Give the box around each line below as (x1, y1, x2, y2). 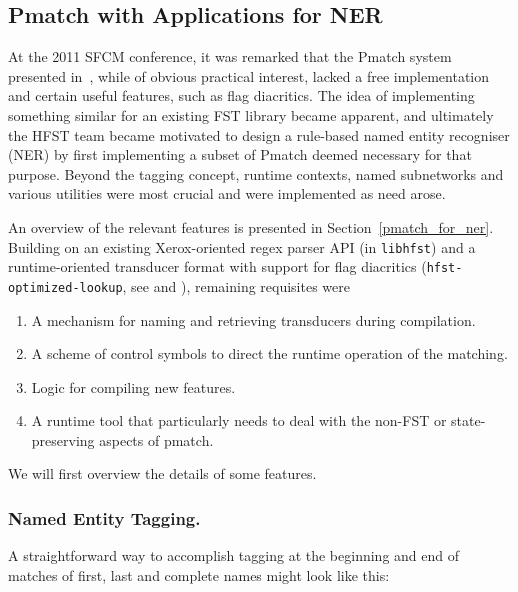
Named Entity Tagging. (8, 506, 201, 530)
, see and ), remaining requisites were (122, 275, 350, 296)
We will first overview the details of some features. (8, 463, 317, 484)
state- (451, 410, 486, 431)
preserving (31, 429, 95, 450)
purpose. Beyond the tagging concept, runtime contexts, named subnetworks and (8, 163, 504, 184)
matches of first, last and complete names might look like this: (8, 564, 390, 585)
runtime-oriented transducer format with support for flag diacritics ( (8, 256, 427, 277)
